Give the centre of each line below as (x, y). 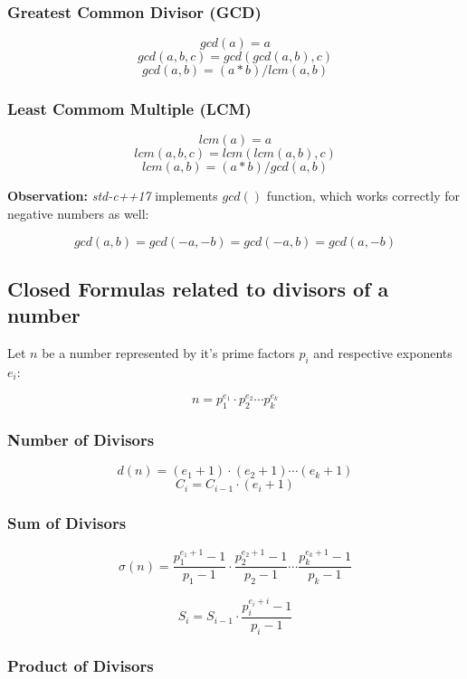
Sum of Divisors (67, 523)
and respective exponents (383, 353)
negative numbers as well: (78, 214)
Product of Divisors (81, 665)
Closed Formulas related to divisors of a (198, 289)
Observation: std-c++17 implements (113, 196)
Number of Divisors (81, 440)
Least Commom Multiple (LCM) (129, 109)
